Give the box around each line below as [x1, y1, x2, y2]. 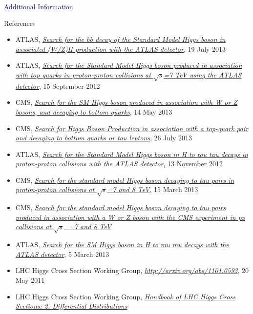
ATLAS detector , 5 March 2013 [15, 249, 109, 259]
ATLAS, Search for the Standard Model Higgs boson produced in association [15, 60, 242, 70]
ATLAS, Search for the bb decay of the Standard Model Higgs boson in [15, 34, 226, 44]
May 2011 [15, 275, 45, 285]
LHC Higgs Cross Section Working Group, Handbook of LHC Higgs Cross [15, 291, 235, 301]
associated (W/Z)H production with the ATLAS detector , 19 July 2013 [15, 43, 226, 54]
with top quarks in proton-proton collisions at [15, 69, 151, 79]
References [4, 18, 36, 28]
